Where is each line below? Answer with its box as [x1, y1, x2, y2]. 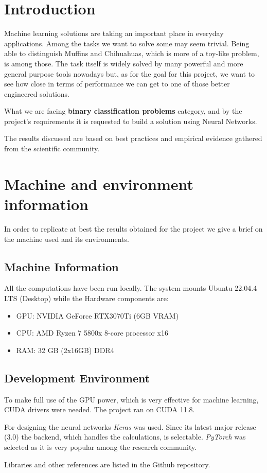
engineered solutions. [4, 88, 69, 99]
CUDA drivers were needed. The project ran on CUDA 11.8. [4, 404, 195, 415]
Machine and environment [4, 173, 194, 194]
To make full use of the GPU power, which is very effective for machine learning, [4, 394, 259, 405]
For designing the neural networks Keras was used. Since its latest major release [4, 421, 256, 432]
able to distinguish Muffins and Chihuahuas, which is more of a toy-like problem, [4, 48, 259, 59]
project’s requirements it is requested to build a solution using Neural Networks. [4, 115, 257, 126]
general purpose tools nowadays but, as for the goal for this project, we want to [4, 68, 255, 79]
